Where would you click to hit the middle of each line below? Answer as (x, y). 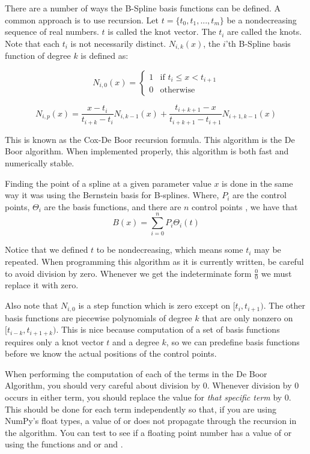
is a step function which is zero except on (154, 305)
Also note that (32, 305)
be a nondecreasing (262, 20)
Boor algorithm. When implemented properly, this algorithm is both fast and (147, 151)
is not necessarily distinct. (118, 43)
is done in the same (257, 183)
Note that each (32, 43)
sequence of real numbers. (52, 32)
